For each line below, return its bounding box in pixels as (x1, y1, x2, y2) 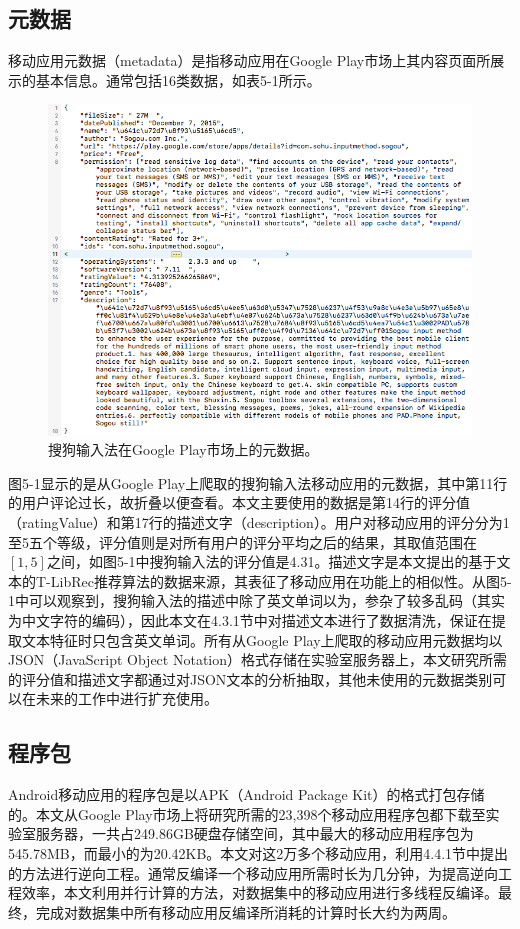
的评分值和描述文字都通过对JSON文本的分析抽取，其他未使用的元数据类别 (8, 668, 493, 689)
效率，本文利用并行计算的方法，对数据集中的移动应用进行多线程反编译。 (21, 882, 498, 903)
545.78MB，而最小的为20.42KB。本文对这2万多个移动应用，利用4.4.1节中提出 (8, 842, 509, 863)
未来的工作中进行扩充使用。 (35, 688, 218, 709)
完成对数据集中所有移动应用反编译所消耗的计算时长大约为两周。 (35, 901, 456, 922)
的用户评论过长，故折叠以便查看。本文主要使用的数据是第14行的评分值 (8, 492, 470, 513)
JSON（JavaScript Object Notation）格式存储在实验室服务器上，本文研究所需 (8, 649, 508, 670)
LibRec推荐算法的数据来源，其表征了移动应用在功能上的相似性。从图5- (50, 570, 512, 591)
